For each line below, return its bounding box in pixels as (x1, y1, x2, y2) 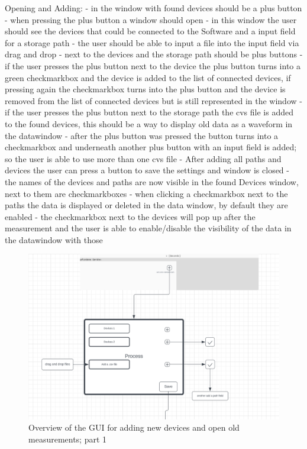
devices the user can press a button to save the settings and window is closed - (5, 164, 289, 176)
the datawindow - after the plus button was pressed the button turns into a (5, 129, 279, 141)
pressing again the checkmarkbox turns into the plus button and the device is (5, 83, 286, 95)
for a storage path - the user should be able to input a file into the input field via (5, 36, 299, 49)
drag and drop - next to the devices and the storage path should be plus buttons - (5, 48, 303, 60)
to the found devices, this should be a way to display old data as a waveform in (5, 117, 293, 130)
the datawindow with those (5, 233, 103, 246)
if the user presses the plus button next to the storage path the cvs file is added (5, 106, 293, 118)
